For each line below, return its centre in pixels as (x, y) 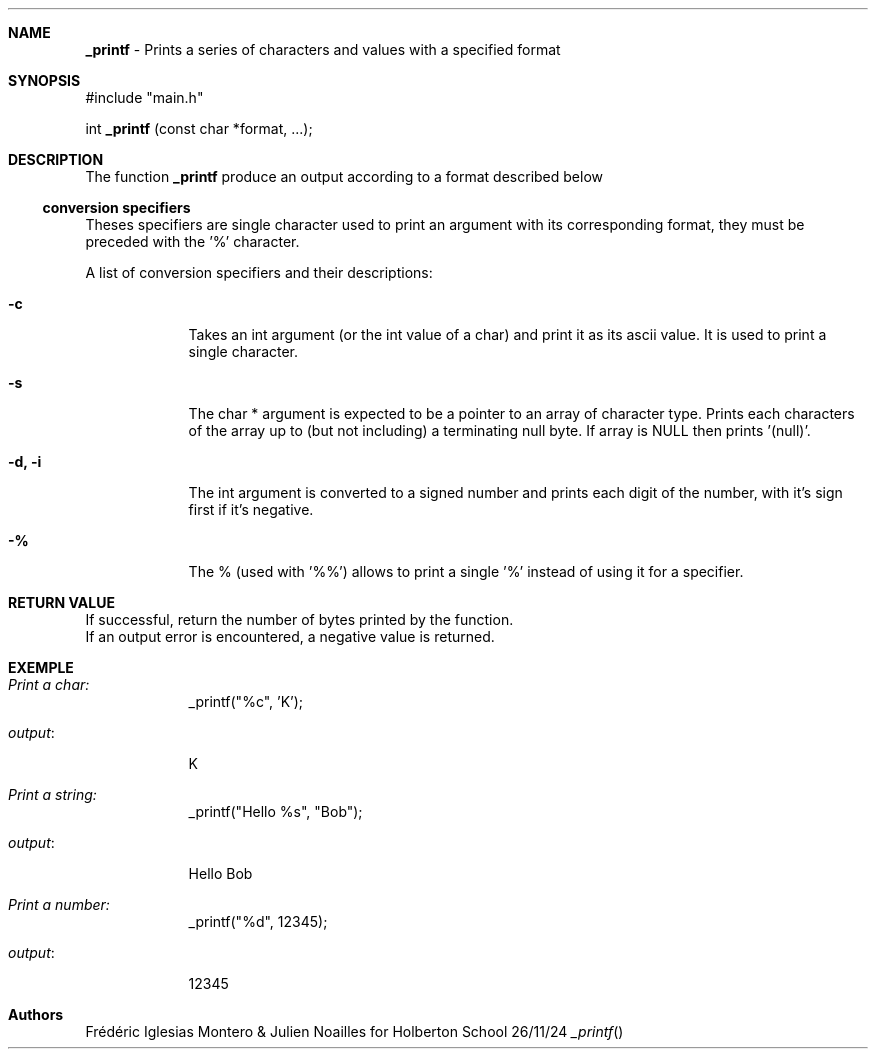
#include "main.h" (144, 97)
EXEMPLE (41, 667)
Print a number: (59, 904)
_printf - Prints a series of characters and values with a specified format (323, 49)
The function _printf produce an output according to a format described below (344, 176)
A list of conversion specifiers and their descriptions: (259, 272)
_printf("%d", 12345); (258, 921)
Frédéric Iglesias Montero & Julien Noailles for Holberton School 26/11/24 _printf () (354, 1031)
